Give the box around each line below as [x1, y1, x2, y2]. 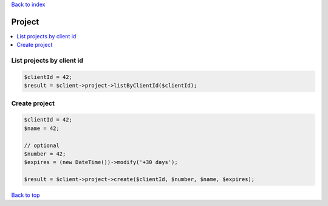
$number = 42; [24, 150, 66, 157]
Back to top [11, 191, 40, 199]
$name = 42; [24, 125, 60, 132]
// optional [24, 142, 60, 149]
